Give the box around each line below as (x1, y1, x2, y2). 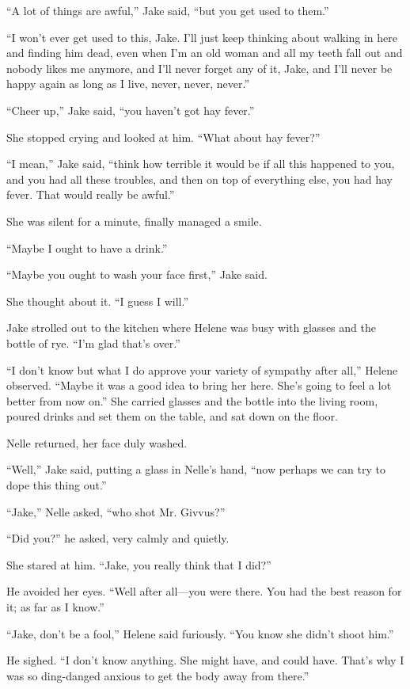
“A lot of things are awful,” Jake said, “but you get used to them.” (6, 2, 329, 18)
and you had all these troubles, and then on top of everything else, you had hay (6, 170, 393, 187)
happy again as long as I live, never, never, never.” (6, 75, 250, 92)
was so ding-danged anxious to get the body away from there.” (6, 667, 309, 683)
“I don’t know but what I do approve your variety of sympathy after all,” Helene (6, 361, 398, 378)
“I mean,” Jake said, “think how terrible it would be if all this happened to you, (6, 155, 395, 172)
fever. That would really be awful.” (6, 186, 175, 203)
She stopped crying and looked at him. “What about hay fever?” (6, 128, 321, 145)
